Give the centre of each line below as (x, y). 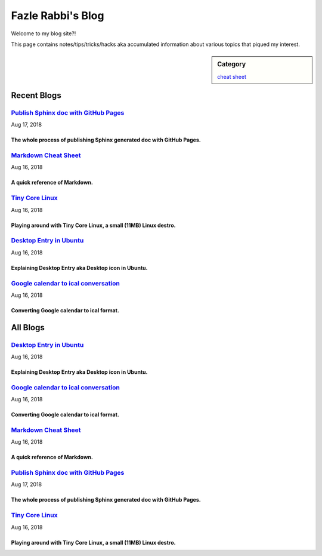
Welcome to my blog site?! (44, 33)
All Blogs (28, 328)
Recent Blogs (36, 95)
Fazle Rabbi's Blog (58, 16)
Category (232, 64)
